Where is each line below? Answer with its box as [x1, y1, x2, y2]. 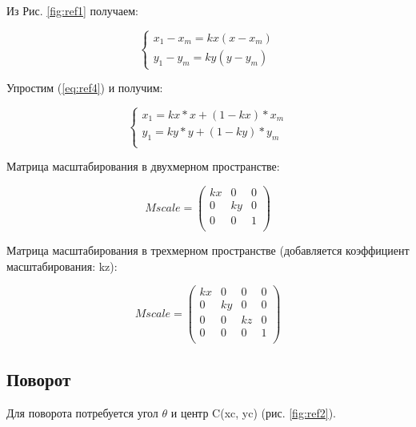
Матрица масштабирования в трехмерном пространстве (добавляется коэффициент [6, 241, 410, 258]
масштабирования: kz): [6, 257, 118, 274]
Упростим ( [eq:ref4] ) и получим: [6, 79, 163, 96]
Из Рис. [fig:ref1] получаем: [6, 2, 138, 18]
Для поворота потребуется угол [6, 404, 158, 421]
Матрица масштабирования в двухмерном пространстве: [6, 158, 280, 175]
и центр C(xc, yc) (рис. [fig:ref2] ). [170, 404, 337, 421]
